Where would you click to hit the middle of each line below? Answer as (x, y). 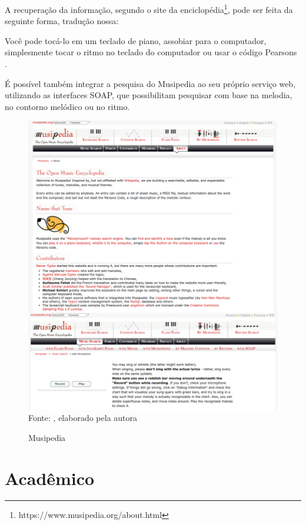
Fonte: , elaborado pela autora (83, 418)
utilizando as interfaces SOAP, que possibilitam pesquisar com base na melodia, (149, 95)
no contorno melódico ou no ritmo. (67, 106)
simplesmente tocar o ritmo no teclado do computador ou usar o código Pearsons (151, 52)
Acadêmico (50, 478)
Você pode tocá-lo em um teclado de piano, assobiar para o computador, (136, 40)
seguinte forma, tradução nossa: (62, 21)
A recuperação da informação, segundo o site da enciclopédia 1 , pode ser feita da (149, 9)
